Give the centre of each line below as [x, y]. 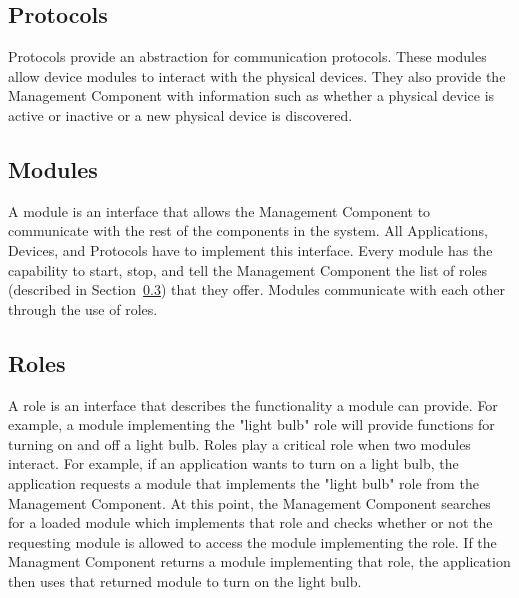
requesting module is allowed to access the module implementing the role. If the [252, 541]
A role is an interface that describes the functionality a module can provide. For [253, 404]
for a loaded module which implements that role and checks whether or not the [250, 522]
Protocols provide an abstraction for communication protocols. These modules [247, 56]
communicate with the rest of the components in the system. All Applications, [248, 230]
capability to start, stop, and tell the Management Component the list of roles [248, 269]
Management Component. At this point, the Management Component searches [249, 502]
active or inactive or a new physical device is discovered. [180, 114]
